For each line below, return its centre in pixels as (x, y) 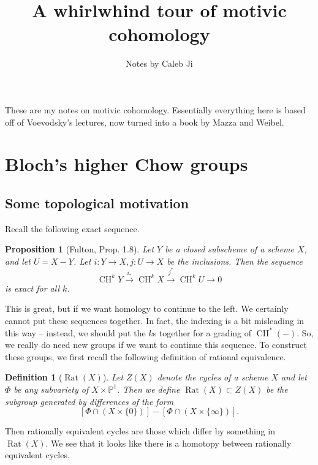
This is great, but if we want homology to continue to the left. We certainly (147, 308)
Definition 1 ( (34, 377)
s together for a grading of (202, 332)
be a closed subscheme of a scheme (229, 249)
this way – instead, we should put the (75, 332)
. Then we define (149, 389)
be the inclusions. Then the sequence (235, 261)
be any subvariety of (51, 389)
